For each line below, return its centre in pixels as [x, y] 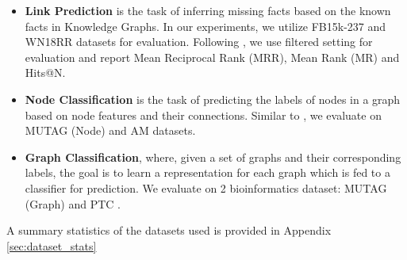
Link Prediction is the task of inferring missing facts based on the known [208, 10]
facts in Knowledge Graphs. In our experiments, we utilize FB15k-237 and [205, 26]
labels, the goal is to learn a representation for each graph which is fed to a [207, 172]
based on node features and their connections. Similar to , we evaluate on [203, 115]
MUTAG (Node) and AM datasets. [110, 130]
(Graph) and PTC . [73, 203]
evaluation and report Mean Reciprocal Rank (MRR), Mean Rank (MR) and [212, 57]
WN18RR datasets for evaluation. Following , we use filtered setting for [199, 42]
